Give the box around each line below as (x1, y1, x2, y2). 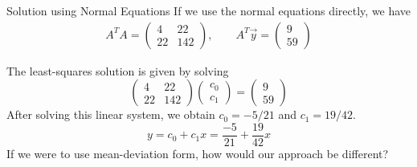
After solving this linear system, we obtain (6, 106, 215, 123)
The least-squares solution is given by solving (6, 62, 229, 79)
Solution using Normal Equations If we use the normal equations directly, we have (6, 2, 411, 18)
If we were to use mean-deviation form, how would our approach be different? (6, 145, 389, 161)
